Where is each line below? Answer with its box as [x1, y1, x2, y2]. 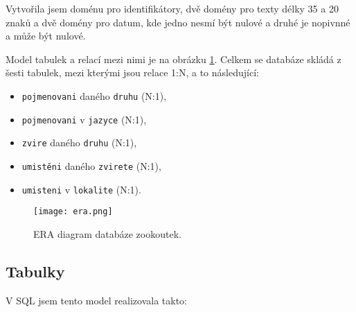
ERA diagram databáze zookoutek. [33, 226, 181, 241]
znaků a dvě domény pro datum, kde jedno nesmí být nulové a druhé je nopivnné [6, 15, 350, 29]
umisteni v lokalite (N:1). [21, 182, 141, 196]
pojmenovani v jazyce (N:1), [21, 112, 147, 126]
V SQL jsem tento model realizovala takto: [6, 293, 188, 307]
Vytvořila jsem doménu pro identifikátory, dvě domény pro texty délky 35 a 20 [6, 1, 339, 15]
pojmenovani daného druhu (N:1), [21, 88, 167, 103]
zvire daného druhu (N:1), [21, 135, 137, 150]
